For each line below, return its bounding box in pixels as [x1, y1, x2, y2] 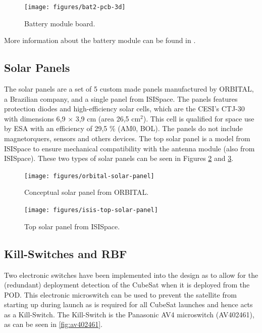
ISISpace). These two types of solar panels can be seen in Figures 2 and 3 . [4, 153, 234, 163]
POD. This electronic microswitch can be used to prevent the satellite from [4, 289, 237, 300]
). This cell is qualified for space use [143, 113, 254, 123]
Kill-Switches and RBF [4, 245, 127, 261]
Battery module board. [24, 18, 95, 28]
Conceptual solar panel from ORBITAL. [24, 187, 149, 197]
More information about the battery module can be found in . [4, 35, 196, 46]
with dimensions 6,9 [4, 113, 66, 123]
